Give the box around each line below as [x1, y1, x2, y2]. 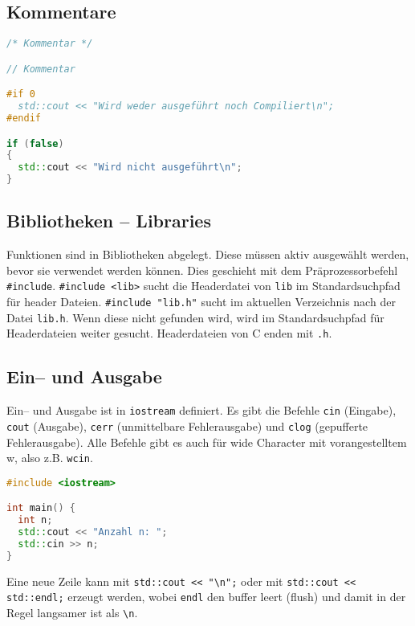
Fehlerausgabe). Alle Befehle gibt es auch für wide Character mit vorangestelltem [6, 433, 407, 450]
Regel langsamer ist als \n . [6, 604, 138, 621]
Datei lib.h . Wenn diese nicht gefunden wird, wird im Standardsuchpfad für [6, 309, 384, 325]
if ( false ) [6, 137, 64, 149]
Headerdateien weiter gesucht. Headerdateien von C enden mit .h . [6, 325, 332, 342]
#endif [6, 113, 41, 125]
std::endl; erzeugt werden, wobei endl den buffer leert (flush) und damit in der [6, 588, 406, 605]
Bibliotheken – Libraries [6, 208, 211, 233]
